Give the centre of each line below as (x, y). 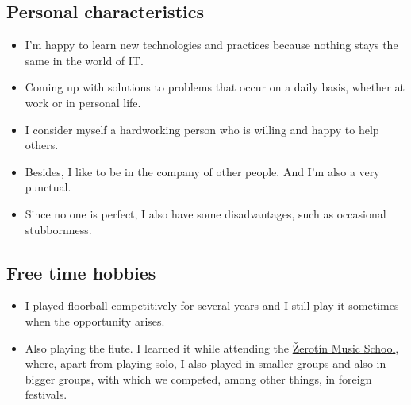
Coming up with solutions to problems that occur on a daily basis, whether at (215, 87)
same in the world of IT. (84, 60)
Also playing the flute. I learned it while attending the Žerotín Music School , (212, 347)
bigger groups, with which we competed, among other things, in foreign (198, 378)
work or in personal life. (83, 102)
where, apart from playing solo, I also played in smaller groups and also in (205, 363)
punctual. (48, 187)
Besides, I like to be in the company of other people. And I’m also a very (202, 171)
